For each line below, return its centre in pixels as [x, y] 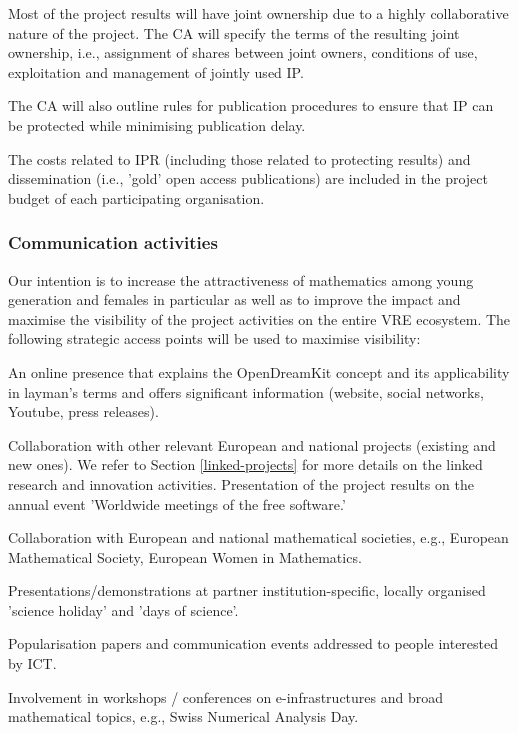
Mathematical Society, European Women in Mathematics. [185, 556]
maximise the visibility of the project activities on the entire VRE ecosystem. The [259, 318]
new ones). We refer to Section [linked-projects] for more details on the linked [245, 464]
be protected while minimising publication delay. [157, 124]
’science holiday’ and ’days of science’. [123, 609]
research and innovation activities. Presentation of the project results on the [241, 483]
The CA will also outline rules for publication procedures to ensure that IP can [251, 105]
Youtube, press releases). [83, 411]
